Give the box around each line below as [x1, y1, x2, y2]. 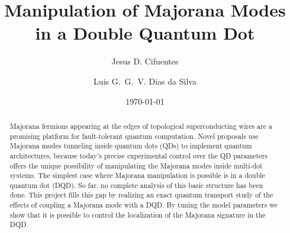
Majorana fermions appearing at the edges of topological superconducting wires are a [9, 121, 272, 131]
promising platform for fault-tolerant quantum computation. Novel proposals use [9, 131, 259, 141]
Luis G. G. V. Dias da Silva [94, 75, 196, 87]
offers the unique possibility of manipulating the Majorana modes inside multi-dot [9, 160, 263, 170]
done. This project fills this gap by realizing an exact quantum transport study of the [9, 190, 273, 200]
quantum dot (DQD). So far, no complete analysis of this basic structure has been [9, 180, 263, 190]
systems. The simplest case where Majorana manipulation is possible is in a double [9, 170, 265, 180]
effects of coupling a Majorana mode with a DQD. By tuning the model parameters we [9, 200, 278, 210]
